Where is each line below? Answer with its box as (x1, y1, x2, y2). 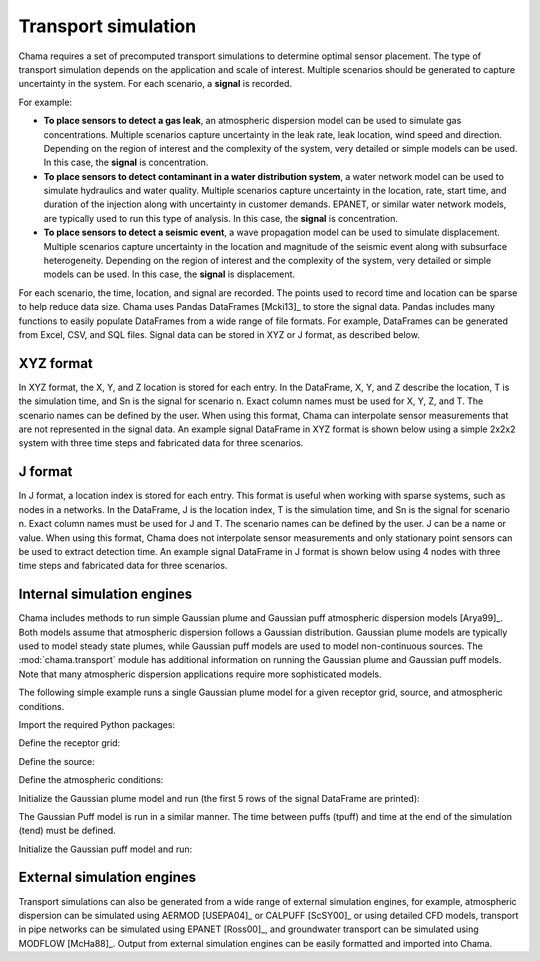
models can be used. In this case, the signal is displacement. (43, 268, 295, 280)
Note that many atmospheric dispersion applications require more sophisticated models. (18, 668, 382, 680)
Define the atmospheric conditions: (18, 774, 164, 786)
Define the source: (18, 755, 95, 767)
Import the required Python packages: (18, 718, 175, 730)
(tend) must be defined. (18, 825, 117, 837)
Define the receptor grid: (18, 737, 121, 749)
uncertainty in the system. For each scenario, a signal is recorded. (18, 78, 293, 90)
